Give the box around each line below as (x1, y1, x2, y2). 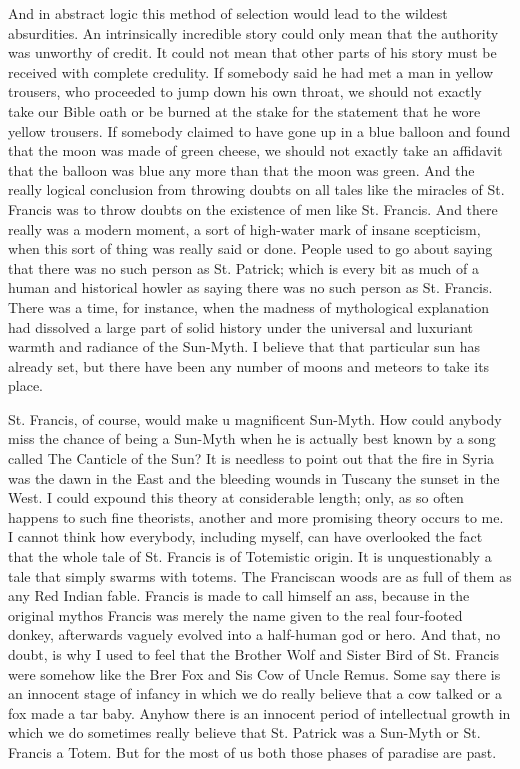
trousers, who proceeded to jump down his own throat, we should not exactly (8, 81, 482, 102)
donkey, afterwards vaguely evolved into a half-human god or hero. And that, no (8, 624, 501, 645)
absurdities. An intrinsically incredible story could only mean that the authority (8, 22, 499, 43)
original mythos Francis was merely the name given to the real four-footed (8, 604, 463, 625)
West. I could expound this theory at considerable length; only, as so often (8, 487, 464, 508)
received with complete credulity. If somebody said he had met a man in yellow (8, 61, 494, 82)
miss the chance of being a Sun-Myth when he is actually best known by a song (8, 428, 496, 449)
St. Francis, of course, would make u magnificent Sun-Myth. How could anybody (8, 408, 502, 429)
